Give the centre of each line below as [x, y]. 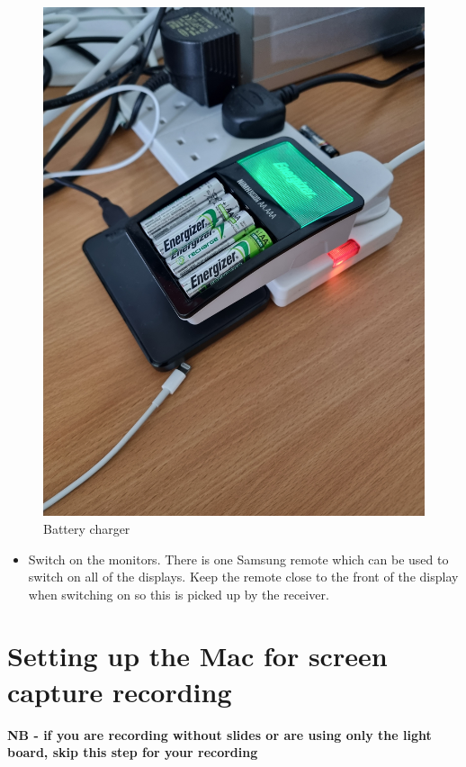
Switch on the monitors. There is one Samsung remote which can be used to [238, 559]
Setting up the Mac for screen [197, 656]
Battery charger [87, 528]
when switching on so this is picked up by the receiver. [179, 594]
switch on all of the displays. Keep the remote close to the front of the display [243, 577]
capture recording [120, 691]
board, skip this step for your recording [133, 752]
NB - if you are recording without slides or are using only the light [220, 734]
